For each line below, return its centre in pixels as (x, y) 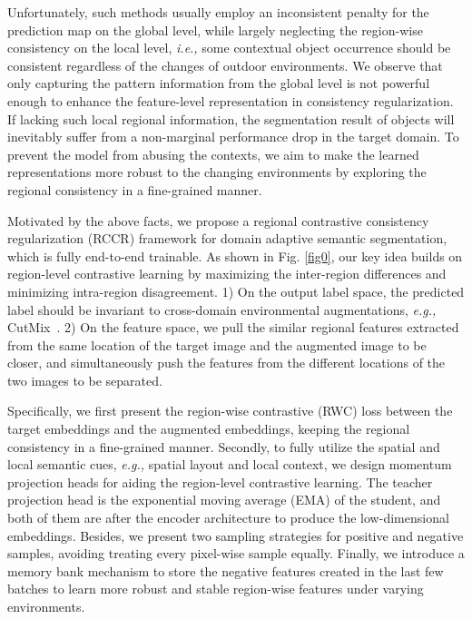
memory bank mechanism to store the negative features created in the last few (226, 570)
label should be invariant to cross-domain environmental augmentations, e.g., (222, 309)
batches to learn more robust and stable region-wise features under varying (216, 589)
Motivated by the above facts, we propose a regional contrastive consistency (218, 220)
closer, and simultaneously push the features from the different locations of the (226, 363)
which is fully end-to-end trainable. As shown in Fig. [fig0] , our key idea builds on (235, 255)
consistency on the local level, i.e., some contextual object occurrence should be (229, 48)
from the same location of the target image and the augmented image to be (217, 344)
